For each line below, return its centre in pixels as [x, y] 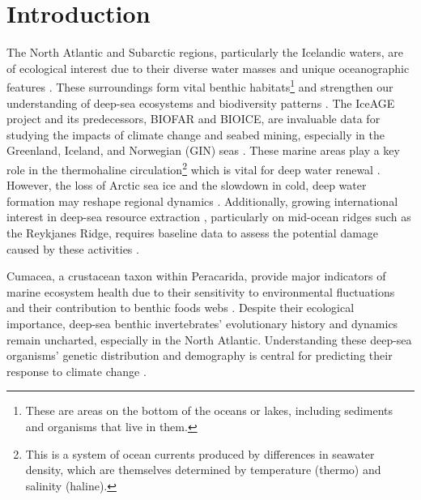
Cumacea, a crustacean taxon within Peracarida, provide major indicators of [196, 276]
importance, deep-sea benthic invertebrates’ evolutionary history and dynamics [202, 323]
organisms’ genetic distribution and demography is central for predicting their [200, 355]
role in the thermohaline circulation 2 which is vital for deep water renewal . [193, 168]
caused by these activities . [73, 248]
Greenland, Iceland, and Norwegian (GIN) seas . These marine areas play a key [203, 150]
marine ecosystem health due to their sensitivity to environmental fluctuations [201, 291]
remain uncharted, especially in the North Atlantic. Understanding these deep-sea [209, 339]
